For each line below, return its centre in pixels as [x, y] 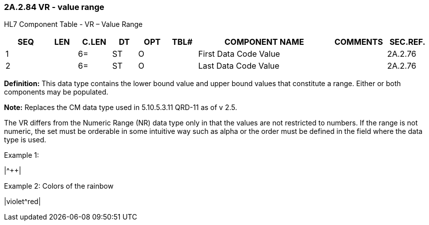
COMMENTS [359, 42]
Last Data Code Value [239, 66]
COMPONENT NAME [264, 42]
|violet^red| [22, 202]
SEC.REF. [407, 42]
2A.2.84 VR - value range [54, 7]
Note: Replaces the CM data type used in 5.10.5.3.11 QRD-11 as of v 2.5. [121, 108]
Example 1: [21, 155]
